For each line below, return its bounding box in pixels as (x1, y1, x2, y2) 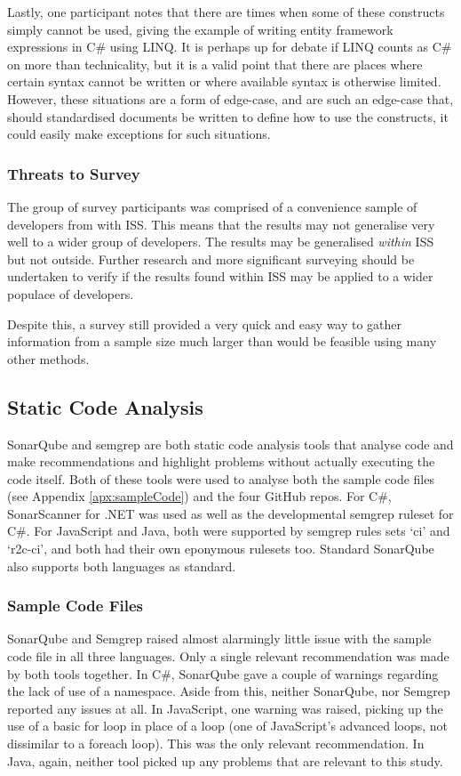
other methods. (7, 349, 90, 368)
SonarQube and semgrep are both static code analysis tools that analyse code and (7, 434, 454, 453)
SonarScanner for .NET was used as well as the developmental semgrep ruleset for (7, 504, 454, 522)
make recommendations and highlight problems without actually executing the (7, 452, 435, 471)
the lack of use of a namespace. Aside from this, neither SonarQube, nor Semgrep (7, 682, 450, 700)
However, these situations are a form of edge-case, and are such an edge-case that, (7, 89, 454, 108)
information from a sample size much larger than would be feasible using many (7, 332, 437, 351)
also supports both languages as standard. (7, 556, 236, 575)
